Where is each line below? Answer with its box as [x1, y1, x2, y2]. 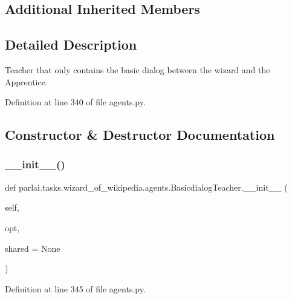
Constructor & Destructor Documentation [5, 125, 275, 144]
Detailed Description [5, 35, 137, 54]
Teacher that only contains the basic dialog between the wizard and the [5, 63, 270, 76]
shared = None [5, 241, 60, 254]
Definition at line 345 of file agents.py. [5, 282, 146, 295]
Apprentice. [5, 75, 48, 88]
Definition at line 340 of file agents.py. [5, 96, 146, 108]
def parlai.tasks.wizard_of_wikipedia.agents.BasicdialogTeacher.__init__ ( [5, 180, 288, 193]
